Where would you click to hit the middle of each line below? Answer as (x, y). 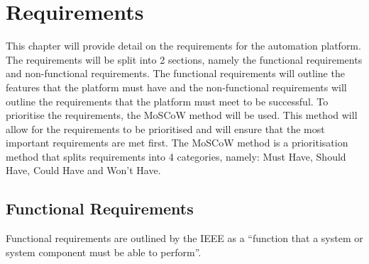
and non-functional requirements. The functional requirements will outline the (175, 73)
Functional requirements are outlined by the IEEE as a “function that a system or (184, 238)
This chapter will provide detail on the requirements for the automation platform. (183, 46)
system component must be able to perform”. (104, 252)
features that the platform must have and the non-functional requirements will (176, 87)
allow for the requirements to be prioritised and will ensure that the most (165, 128)
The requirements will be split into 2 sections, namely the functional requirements (184, 59)
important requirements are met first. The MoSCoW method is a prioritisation (177, 143)
